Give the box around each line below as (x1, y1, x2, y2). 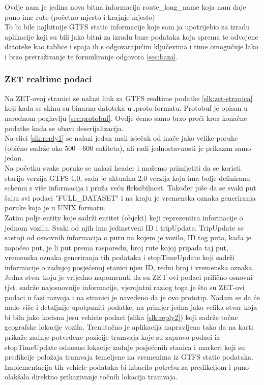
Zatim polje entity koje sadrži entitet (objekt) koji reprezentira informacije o (5, 212, 243, 222)
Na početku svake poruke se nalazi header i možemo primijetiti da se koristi (5, 162, 241, 173)
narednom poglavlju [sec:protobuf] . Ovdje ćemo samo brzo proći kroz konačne (5, 112, 247, 123)
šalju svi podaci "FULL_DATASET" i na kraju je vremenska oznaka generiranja (5, 192, 256, 203)
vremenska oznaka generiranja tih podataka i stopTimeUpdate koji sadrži (5, 252, 234, 263)
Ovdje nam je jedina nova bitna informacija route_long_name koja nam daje (5, 2, 246, 12)
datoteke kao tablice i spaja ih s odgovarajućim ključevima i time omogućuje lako (5, 41, 258, 52)
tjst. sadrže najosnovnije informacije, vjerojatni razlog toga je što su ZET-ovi (5, 282, 245, 293)
